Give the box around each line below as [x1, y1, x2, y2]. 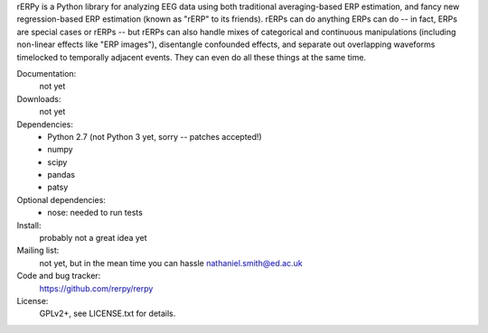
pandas [47, 170, 76, 180]
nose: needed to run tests [47, 208, 144, 218]
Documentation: [16, 68, 77, 79]
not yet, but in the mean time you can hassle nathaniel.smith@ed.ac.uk [39, 257, 303, 268]
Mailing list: [16, 245, 60, 256]
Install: [16, 219, 42, 230]
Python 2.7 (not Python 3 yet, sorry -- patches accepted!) [47, 131, 262, 142]
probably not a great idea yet [39, 233, 148, 244]
